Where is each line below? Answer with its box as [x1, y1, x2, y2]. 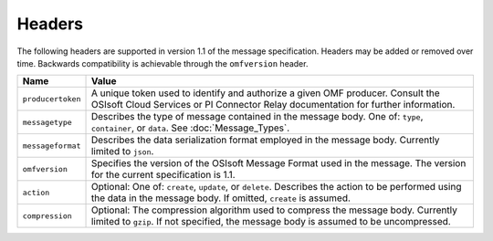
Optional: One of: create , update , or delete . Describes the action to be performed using [90, 181, 462, 194]
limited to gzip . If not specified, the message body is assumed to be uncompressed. [90, 215, 451, 228]
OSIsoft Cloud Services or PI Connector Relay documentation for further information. [90, 99, 456, 111]
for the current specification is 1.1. [90, 169, 236, 182]
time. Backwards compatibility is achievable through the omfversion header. [16, 58, 309, 68]
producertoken [22, 94, 81, 104]
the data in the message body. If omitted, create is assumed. [90, 192, 351, 204]
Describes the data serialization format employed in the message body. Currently [90, 133, 440, 146]
